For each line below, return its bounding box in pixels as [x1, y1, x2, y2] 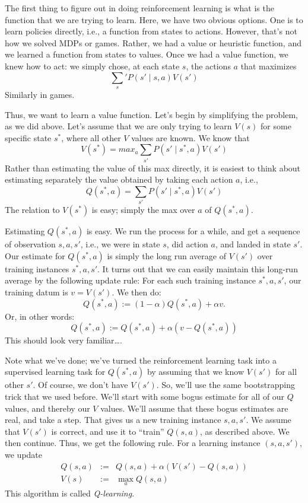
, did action [166, 238, 208, 250]
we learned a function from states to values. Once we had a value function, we [5, 48, 288, 61]
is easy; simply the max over [91, 203, 195, 216]
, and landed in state [215, 238, 291, 250]
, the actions [186, 59, 231, 72]
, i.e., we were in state [80, 238, 160, 250]
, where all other [61, 131, 121, 144]
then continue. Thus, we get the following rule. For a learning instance [5, 437, 261, 449]
